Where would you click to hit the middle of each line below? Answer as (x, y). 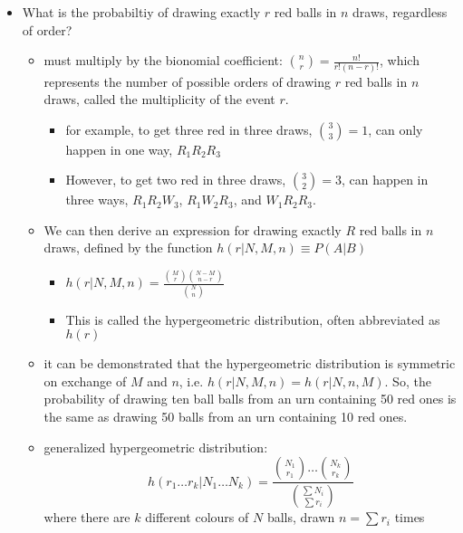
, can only (395, 129)
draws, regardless (400, 12)
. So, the (408, 381)
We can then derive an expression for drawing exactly (193, 229)
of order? (47, 29)
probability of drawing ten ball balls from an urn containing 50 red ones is (250, 399)
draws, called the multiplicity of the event (159, 99)
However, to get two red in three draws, (176, 180)
